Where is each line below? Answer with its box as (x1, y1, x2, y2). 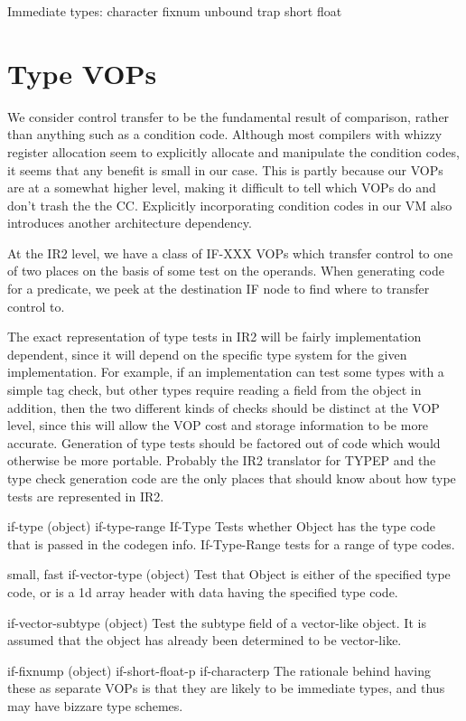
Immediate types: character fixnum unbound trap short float (7, 2, 342, 20)
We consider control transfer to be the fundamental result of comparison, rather (7, 107, 450, 126)
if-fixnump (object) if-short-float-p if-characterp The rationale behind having (7, 660, 431, 679)
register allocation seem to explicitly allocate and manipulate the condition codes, (7, 142, 460, 161)
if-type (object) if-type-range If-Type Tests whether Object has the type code (7, 517, 435, 536)
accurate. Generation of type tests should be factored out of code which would (7, 433, 441, 452)
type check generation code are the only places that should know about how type (7, 469, 456, 487)
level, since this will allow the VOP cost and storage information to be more (7, 416, 429, 435)
